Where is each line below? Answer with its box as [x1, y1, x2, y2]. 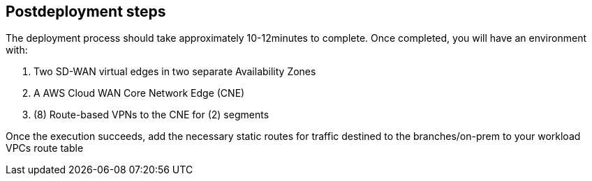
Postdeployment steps [6, 3, 166, 20]
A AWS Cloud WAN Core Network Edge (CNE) [34, 87, 245, 100]
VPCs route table [6, 142, 84, 155]
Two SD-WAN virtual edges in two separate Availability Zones [34, 65, 316, 78]
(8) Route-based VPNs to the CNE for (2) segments [34, 109, 269, 121]
